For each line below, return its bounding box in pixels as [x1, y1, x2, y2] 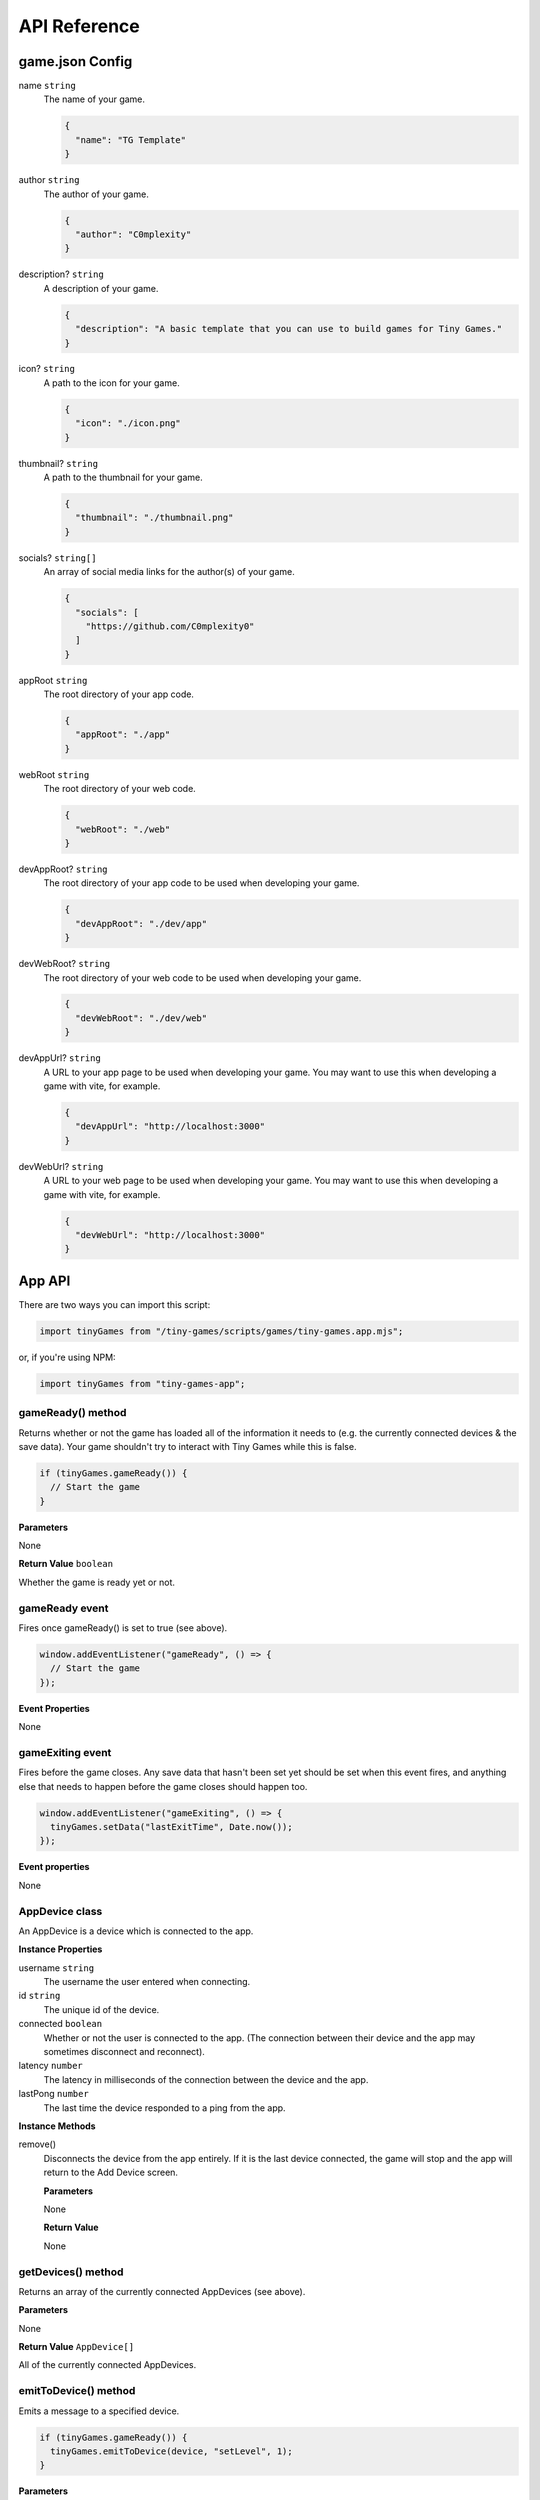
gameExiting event [18, 1745, 112, 1759]
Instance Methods [18, 2120, 96, 2132]
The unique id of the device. [43, 2003, 160, 2015]
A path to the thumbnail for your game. [43, 471, 204, 484]
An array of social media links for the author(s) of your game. [43, 566, 295, 578]
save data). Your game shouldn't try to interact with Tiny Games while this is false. [18, 1440, 357, 1452]
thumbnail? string [18, 457, 99, 469]
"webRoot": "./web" [75, 823, 171, 835]
